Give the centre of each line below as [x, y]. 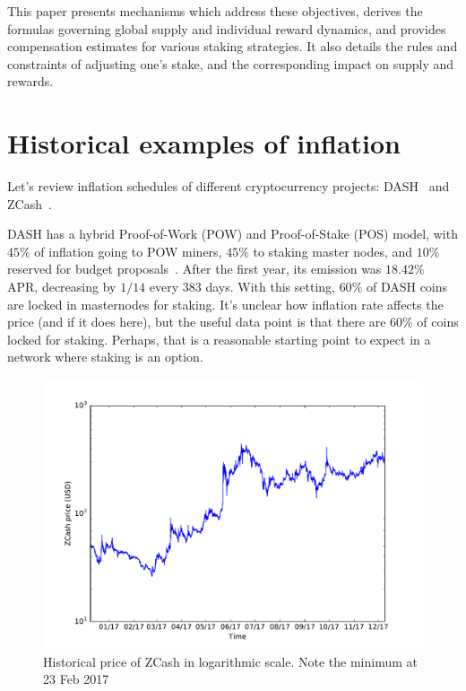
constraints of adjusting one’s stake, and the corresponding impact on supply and [231, 63]
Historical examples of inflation [204, 143]
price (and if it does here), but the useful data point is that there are [197, 322]
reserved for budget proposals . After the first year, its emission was [194, 269]
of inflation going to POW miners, [128, 251]
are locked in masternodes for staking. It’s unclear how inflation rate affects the [225, 304]
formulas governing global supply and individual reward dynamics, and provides [227, 28]
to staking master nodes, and [333, 251]
